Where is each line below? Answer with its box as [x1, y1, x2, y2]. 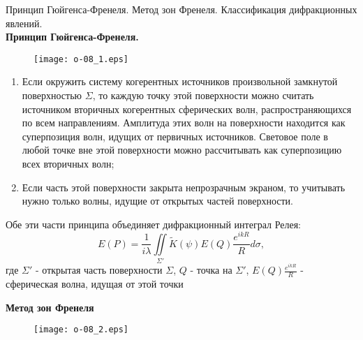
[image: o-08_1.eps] [34, 54, 129, 64]
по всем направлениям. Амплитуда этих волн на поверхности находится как [22, 115, 346, 130]
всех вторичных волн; [22, 156, 114, 170]
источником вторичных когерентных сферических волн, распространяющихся [22, 101, 352, 116]
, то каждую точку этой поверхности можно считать [92, 88, 314, 103]
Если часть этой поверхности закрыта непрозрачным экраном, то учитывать [22, 179, 346, 194]
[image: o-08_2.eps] [34, 325, 129, 335]
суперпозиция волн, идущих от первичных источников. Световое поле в [22, 128, 328, 143]
